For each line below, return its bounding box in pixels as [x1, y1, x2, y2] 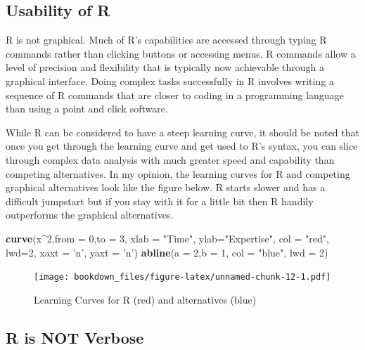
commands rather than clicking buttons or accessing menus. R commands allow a [6, 46, 356, 60]
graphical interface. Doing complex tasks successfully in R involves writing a [6, 73, 334, 88]
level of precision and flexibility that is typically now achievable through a [6, 60, 324, 74]
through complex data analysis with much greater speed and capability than [6, 152, 335, 167]
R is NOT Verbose [6, 326, 144, 348]
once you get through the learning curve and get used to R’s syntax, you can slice [6, 138, 358, 153]
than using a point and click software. [6, 101, 168, 116]
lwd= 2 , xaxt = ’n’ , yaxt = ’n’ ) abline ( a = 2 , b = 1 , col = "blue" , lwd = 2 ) [6, 245, 328, 259]
